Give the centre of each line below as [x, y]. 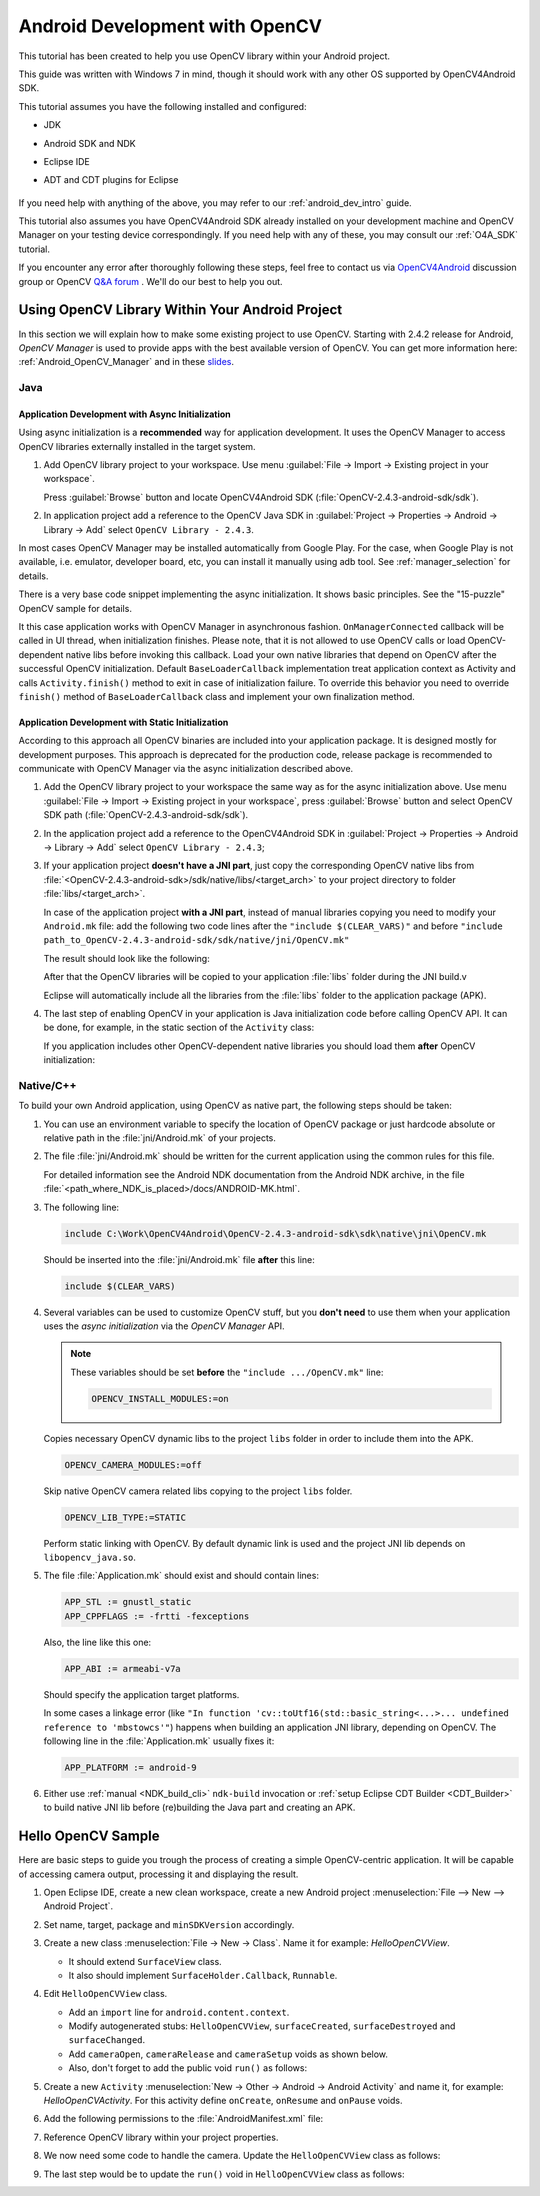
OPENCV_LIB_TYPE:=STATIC [125, 1517]
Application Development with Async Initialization [125, 414]
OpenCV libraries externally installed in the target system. [137, 446]
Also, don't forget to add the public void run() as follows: [188, 2068]
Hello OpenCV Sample [89, 1836]
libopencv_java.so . [90, 1557]
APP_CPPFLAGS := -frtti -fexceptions [157, 1616]
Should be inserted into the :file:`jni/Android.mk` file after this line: [179, 1259]
